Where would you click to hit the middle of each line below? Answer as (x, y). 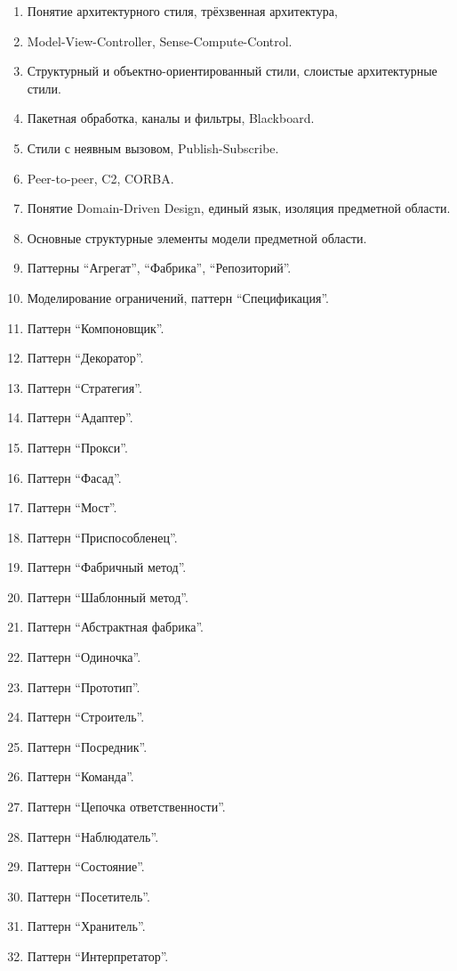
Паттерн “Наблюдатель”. (93, 836)
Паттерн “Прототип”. (84, 686)
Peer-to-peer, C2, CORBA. (100, 178)
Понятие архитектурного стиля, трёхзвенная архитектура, (182, 11)
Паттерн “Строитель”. (86, 717)
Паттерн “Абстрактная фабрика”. (116, 627)
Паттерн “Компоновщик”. (96, 327)
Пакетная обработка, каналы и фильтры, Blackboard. (171, 118)
